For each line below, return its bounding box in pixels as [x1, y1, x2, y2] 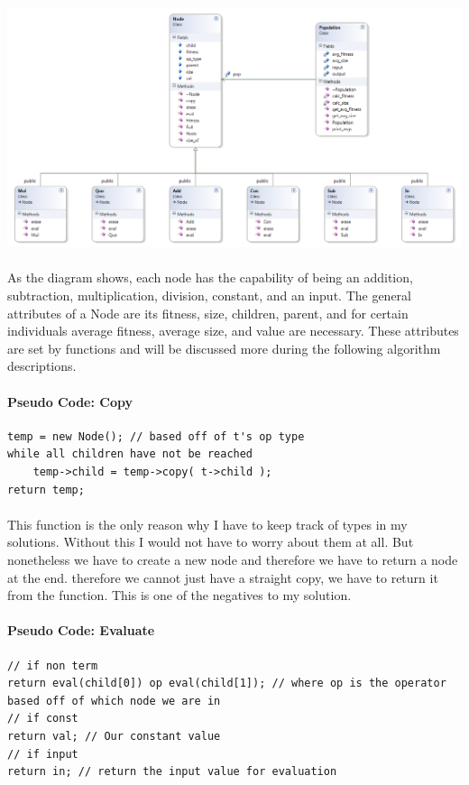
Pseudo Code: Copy [7, 392, 133, 411]
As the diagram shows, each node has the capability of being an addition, [7, 268, 413, 287]
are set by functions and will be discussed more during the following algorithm [7, 338, 441, 357]
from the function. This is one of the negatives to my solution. [7, 586, 352, 605]
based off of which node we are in [7, 694, 221, 707]
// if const [7, 712, 78, 725]
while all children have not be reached [7, 448, 253, 461]
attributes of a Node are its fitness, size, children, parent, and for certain [7, 303, 409, 322]
